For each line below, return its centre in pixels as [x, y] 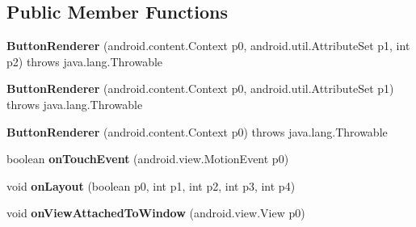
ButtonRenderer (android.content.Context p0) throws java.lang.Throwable [197, 131]
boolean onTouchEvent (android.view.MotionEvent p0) [148, 159]
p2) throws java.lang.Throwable [85, 61]
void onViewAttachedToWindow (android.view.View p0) [156, 213]
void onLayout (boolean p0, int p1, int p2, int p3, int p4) [151, 185]
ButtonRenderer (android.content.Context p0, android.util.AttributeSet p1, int [208, 46]
